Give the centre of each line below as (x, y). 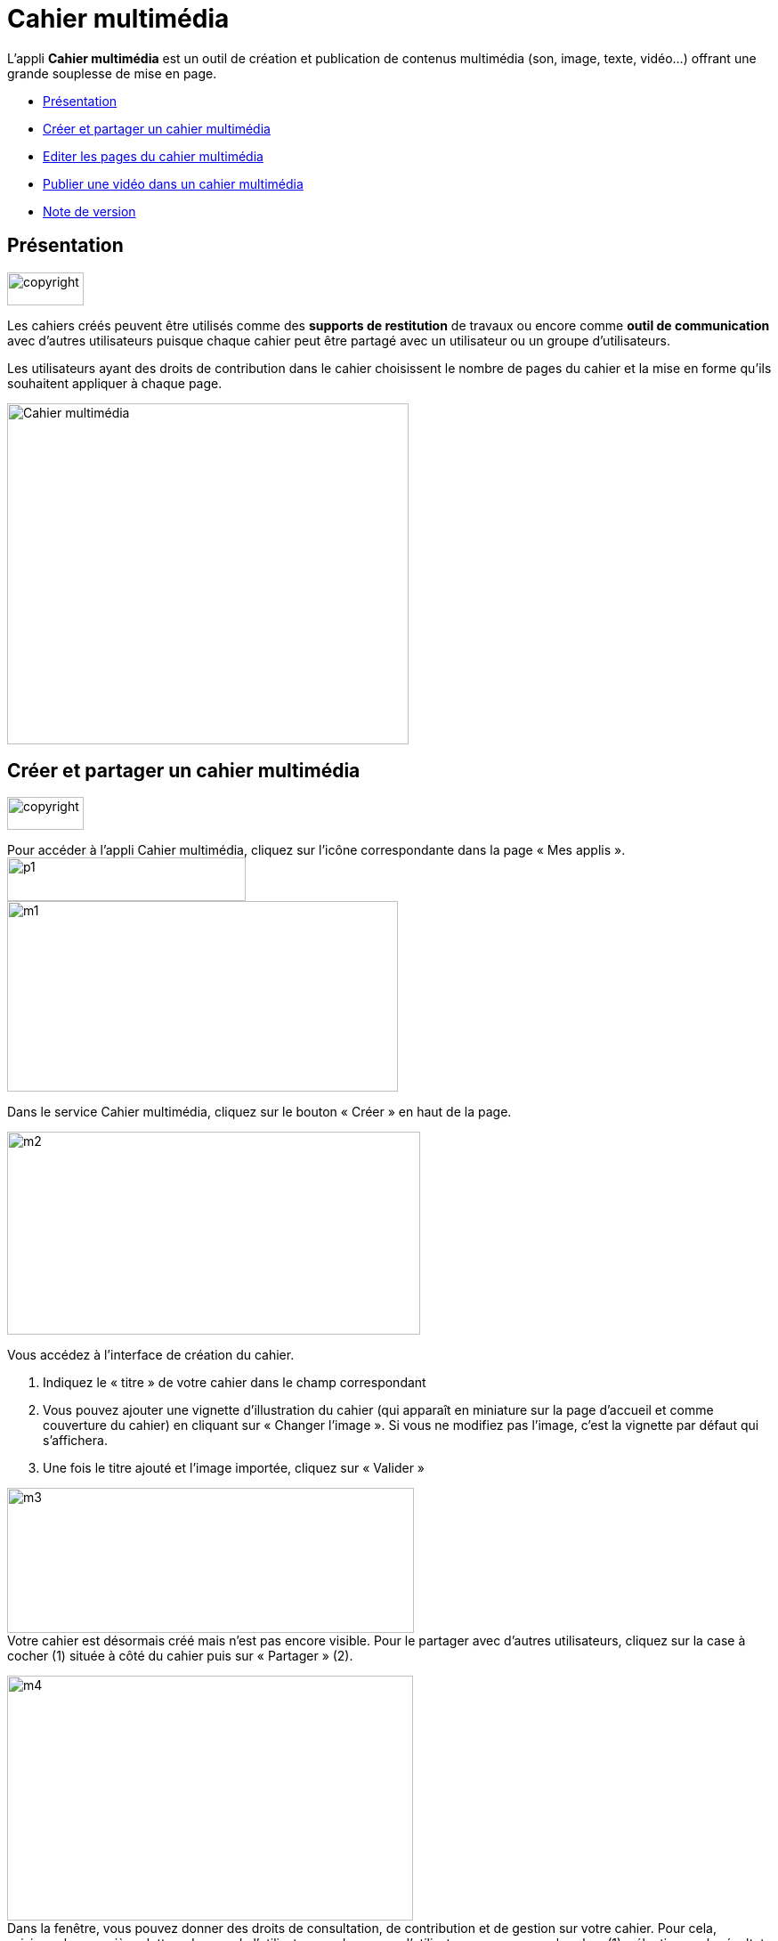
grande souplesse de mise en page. (112, 73)
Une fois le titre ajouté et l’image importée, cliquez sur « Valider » (234, 1468)
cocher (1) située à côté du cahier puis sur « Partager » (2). (180, 1656)
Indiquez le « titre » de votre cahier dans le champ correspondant (235, 1383)
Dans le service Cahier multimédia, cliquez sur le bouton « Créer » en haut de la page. (259, 1112)
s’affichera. (75, 1441)
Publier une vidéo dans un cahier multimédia (173, 183)
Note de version (89, 211)
